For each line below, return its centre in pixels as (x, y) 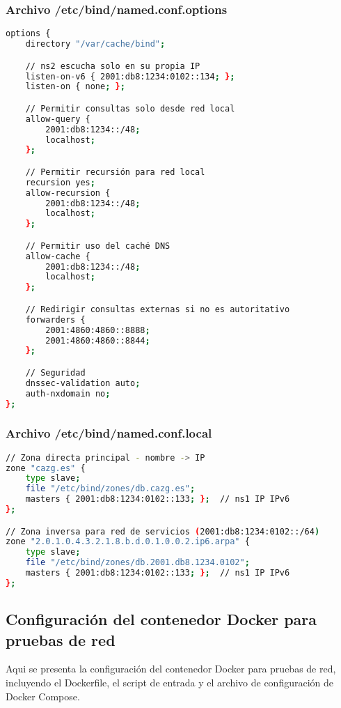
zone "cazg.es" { (46, 468)
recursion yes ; (60, 182)
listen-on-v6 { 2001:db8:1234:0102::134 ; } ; (130, 76)
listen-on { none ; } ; (75, 87)
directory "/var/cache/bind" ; (95, 44)
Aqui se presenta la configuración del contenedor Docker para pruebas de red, (171, 669)
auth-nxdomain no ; (68, 393)
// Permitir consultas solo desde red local (130, 108)
